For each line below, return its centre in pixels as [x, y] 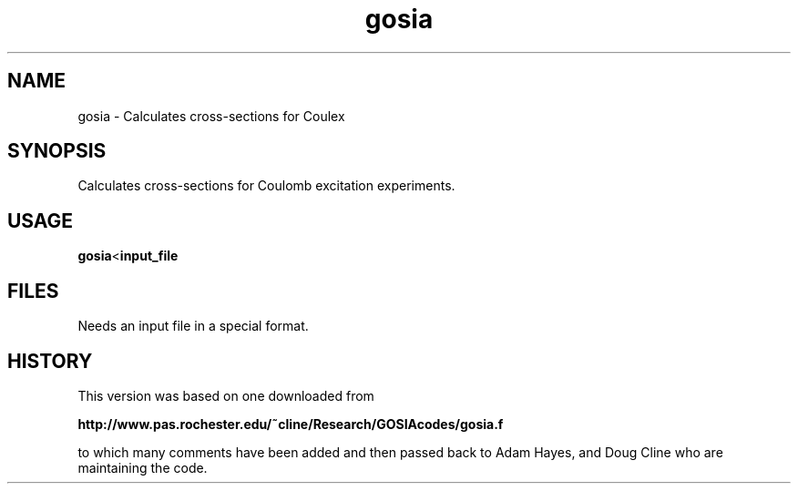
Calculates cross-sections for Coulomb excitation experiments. [266, 186]
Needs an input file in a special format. [193, 326]
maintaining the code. [143, 467]
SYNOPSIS [57, 151]
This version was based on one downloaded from [226, 395]
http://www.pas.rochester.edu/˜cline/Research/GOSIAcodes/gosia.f [291, 424]
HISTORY [50, 361]
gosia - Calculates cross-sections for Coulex [211, 116]
